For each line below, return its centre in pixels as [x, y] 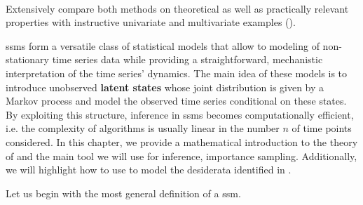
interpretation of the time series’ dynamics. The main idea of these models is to [177, 73]
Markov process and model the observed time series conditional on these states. [176, 101]
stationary [27, 59]
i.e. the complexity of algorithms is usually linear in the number [143, 128]
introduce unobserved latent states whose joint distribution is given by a [165, 87]
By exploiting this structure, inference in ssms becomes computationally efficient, [180, 114]
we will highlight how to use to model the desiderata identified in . [149, 170]
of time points [322, 128]
